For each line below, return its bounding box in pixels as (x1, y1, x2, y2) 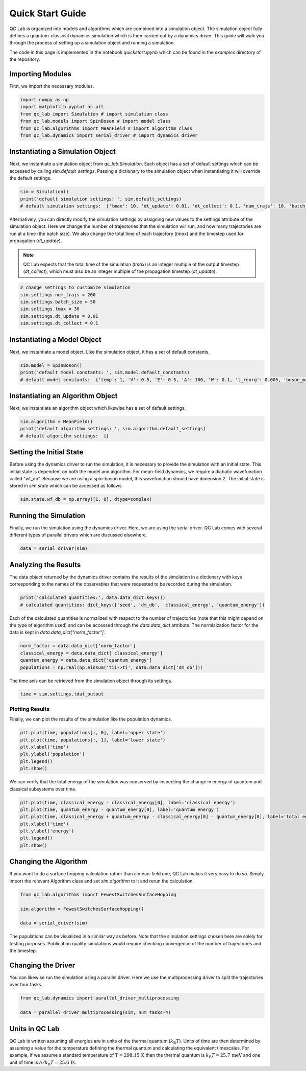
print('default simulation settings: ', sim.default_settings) (20, 196, 182, 202)
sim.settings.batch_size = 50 (20, 299, 96, 305)
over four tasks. (9, 982, 43, 988)
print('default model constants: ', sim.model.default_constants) (20, 369, 190, 376)
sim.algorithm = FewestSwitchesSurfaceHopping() (20, 906, 144, 912)
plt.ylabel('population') (20, 751, 85, 757)
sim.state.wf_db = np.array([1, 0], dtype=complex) (20, 496, 152, 502)
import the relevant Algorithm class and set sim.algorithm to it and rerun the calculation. (9, 878, 194, 884)
